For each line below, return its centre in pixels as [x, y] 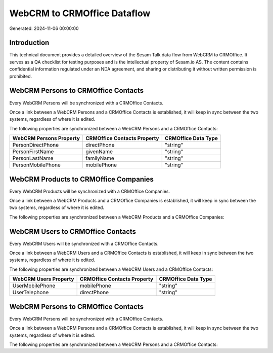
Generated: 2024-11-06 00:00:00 [44, 28]
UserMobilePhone [34, 286]
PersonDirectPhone [36, 145]
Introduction [29, 43]
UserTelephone [31, 293]
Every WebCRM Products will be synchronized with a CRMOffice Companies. [90, 191]
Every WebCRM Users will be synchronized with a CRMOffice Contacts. [84, 243]
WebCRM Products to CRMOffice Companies [82, 179]
